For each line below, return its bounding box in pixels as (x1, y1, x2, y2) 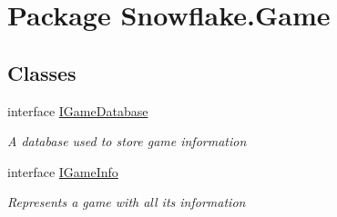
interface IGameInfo (7, 162, 118, 181)
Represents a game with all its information (7, 192, 246, 212)
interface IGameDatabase (7, 101, 148, 120)
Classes (7, 58, 77, 86)
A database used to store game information (7, 132, 247, 151)
